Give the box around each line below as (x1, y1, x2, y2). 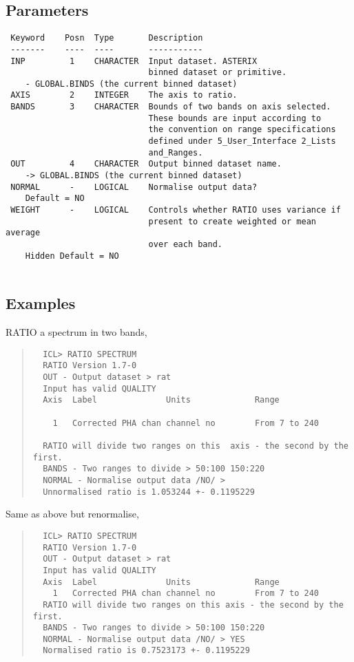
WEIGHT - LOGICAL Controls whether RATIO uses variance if (10, 205, 341, 215)
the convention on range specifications (148, 125, 336, 135)
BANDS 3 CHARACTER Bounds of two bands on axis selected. (10, 102, 331, 112)
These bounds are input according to (148, 113, 322, 123)
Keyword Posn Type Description (10, 33, 203, 43)
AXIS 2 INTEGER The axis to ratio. (10, 90, 238, 100)
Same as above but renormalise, (6, 506, 139, 521)
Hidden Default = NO (25, 250, 119, 261)
